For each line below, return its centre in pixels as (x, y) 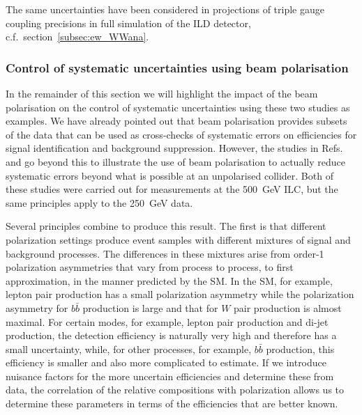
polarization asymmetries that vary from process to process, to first (150, 267)
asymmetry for (37, 307)
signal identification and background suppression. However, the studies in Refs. (174, 148)
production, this (300, 349)
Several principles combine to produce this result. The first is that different (166, 226)
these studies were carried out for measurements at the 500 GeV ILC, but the (172, 189)
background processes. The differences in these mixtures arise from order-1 (165, 253)
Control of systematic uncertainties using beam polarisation (177, 67)
